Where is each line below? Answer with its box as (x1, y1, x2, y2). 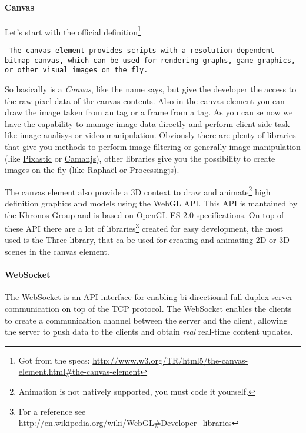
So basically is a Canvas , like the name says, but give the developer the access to (5, 83, 297, 95)
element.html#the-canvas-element (18, 365, 141, 378)
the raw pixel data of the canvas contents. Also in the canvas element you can (5, 94, 285, 106)
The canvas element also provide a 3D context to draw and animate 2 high (5, 184, 271, 198)
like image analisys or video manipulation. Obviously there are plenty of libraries (5, 129, 296, 141)
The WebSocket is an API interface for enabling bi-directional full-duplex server (5, 291, 293, 303)
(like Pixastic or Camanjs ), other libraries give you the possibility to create (5, 152, 275, 164)
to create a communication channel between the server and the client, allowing (5, 314, 288, 326)
